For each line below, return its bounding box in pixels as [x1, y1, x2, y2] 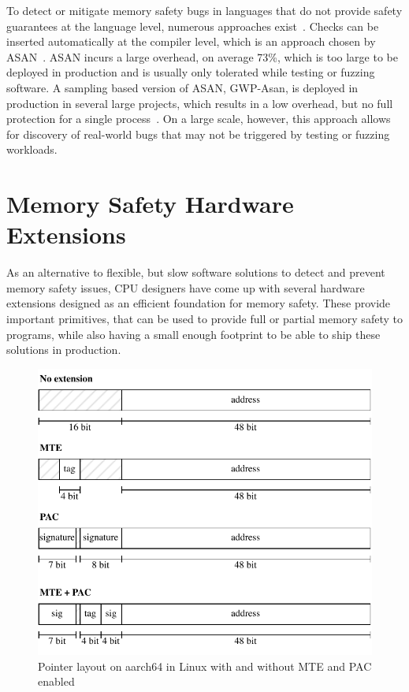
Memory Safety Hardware [6, 188, 294, 220]
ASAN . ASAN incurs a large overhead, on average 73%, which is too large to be [6, 48, 398, 65]
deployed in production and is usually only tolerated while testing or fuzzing [6, 64, 375, 80]
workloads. [6, 141, 58, 158]
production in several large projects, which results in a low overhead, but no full [6, 95, 393, 111]
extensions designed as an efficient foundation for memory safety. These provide [6, 295, 391, 311]
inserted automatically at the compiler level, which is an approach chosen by [6, 33, 376, 50]
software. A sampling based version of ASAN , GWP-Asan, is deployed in [6, 79, 359, 95]
